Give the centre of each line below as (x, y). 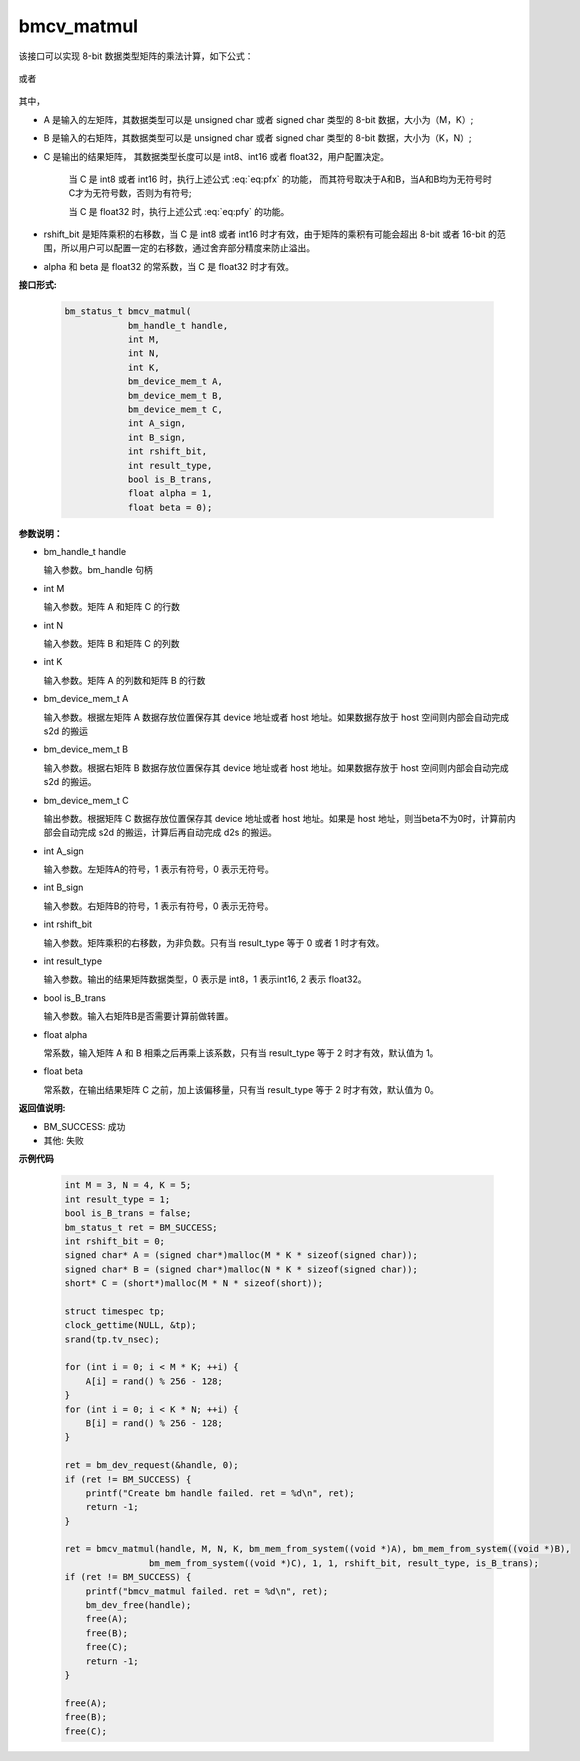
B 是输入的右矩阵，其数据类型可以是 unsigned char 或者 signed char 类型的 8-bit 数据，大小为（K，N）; (257, 138)
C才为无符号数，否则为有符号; (130, 193)
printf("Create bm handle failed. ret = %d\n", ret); (220, 1493)
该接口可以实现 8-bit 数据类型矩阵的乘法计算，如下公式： (136, 56)
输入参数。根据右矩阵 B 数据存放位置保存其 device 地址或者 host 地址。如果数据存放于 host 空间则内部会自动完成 (276, 767)
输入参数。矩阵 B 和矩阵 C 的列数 (111, 644)
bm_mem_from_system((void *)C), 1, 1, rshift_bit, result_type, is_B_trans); (344, 1563)
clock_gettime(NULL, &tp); (130, 1325)
